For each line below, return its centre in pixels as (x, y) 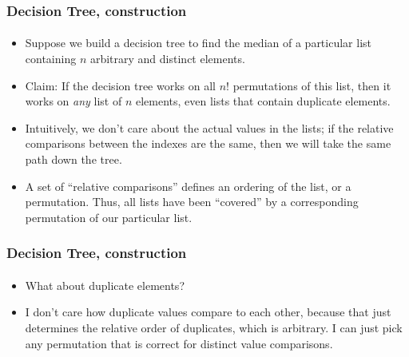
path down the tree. (73, 159)
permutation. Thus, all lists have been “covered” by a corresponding (192, 202)
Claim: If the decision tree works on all (121, 85)
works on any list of (73, 101)
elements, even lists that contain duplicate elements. (263, 101)
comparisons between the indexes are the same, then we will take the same (208, 143)
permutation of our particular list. (109, 217)
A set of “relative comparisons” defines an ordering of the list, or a (188, 186)
